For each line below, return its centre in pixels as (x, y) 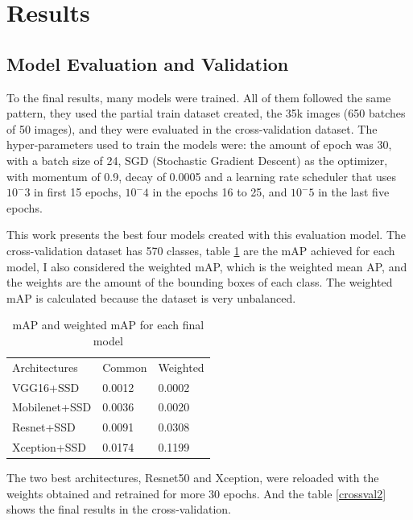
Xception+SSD (49, 447)
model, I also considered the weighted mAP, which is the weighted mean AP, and (207, 266)
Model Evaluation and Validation (148, 63)
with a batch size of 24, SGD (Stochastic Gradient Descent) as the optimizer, (197, 160)
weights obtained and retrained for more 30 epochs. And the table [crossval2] (196, 493)
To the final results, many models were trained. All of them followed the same (199, 97)
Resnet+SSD (44, 427)
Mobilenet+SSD (52, 407)
